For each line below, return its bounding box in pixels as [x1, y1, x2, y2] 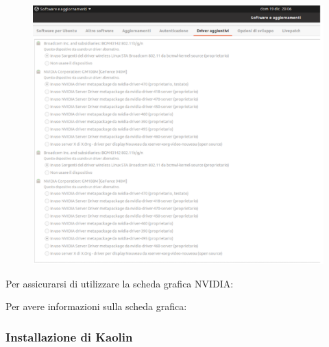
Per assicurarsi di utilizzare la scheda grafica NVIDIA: [5, 276, 234, 290]
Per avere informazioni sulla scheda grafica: [5, 299, 187, 313]
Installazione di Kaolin [5, 328, 133, 345]
